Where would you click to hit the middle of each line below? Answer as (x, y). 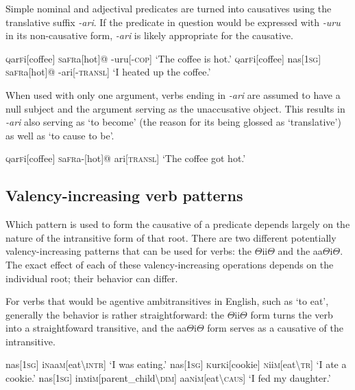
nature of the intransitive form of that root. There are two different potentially (171, 237)
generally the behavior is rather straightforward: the (115, 314)
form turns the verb (292, 314)
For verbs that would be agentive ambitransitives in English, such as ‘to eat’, (167, 301)
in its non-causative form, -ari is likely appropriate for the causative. (149, 35)
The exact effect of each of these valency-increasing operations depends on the (170, 264)
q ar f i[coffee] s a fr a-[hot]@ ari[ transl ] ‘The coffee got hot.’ (126, 158)
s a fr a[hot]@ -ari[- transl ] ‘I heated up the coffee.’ (108, 72)
